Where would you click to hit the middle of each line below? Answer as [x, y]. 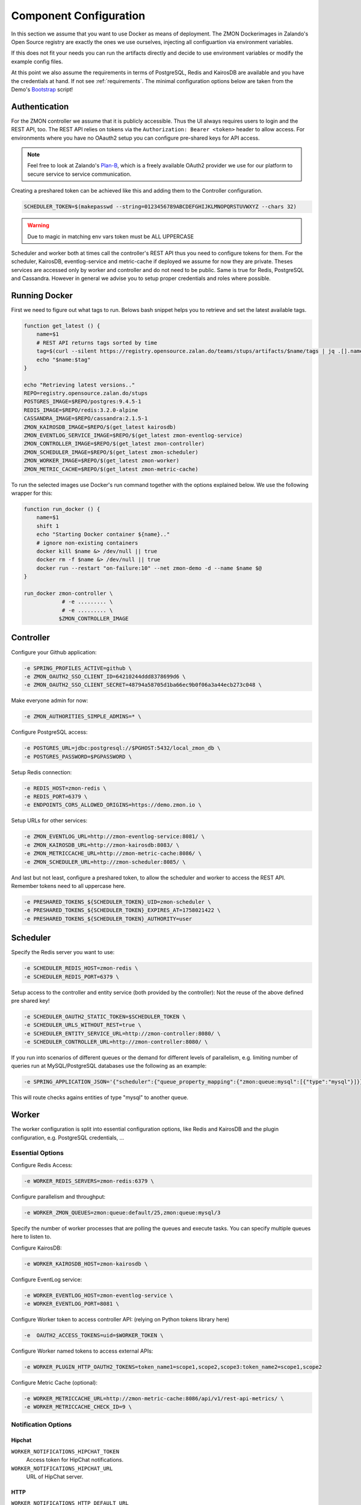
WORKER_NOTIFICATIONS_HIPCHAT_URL [62, 1468]
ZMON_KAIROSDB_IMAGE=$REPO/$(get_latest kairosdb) [100, 427]
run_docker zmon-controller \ [68, 593]
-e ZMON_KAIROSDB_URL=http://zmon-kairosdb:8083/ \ [102, 845]
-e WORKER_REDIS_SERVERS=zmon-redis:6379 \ [89, 1181]
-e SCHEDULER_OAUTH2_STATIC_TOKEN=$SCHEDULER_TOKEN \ [105, 1016]
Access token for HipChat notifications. [75, 1460]
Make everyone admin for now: [50, 701]
